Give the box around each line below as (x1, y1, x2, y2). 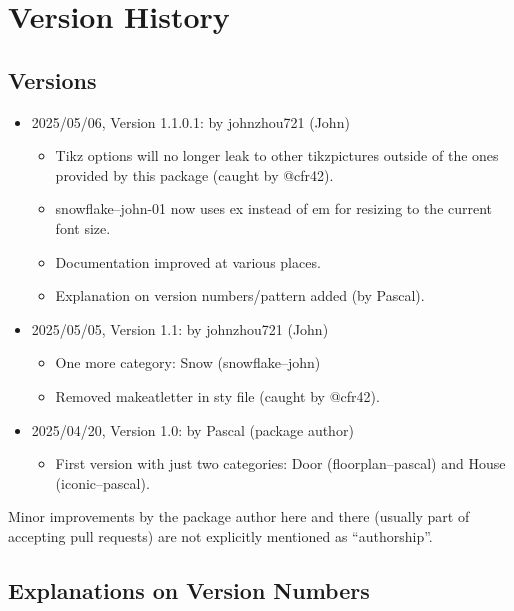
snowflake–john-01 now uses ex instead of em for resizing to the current (55, 198, 493, 219)
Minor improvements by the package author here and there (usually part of (8, 506, 470, 527)
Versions (8, 64, 97, 95)
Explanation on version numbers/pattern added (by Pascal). (55, 285, 425, 306)
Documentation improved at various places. (55, 251, 321, 272)
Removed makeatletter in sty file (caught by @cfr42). (55, 385, 380, 406)
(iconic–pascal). (55, 472, 150, 493)
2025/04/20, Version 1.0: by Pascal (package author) (31, 419, 354, 440)
